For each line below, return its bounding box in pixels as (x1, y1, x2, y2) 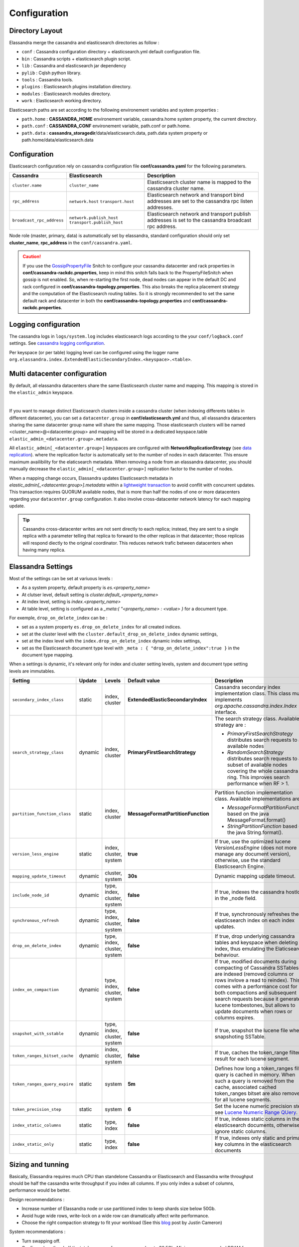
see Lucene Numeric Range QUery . (214, 1109, 298, 1116)
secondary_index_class (12, 697, 64, 702)
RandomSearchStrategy (227, 749, 284, 756)
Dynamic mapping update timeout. (214, 873, 296, 880)
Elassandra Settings (9, 562, 73, 571)
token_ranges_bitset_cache (12, 1053, 74, 1058)
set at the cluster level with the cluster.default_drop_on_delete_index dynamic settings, (21, 631, 218, 637)
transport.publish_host (69, 220, 123, 225)
